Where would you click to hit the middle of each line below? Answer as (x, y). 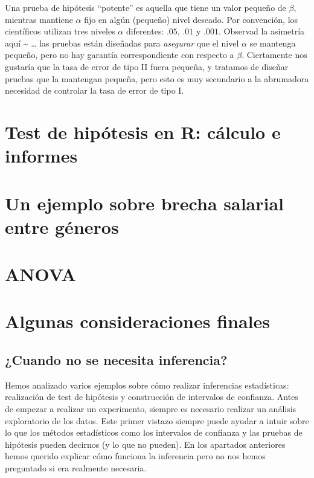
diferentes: (145, 31)
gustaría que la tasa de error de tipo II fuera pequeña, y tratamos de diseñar (147, 66)
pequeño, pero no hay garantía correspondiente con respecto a (120, 55)
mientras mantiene (39, 19)
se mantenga (273, 43)
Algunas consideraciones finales (138, 321)
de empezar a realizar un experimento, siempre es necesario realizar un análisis (151, 409)
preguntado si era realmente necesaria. (76, 467)
